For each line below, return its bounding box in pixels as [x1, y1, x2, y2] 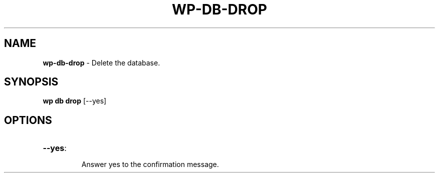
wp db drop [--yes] [43, 96, 107, 105]
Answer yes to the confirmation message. [81, 160, 219, 169]
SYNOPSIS [4, 75, 59, 88]
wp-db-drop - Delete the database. [43, 58, 160, 67]
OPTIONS [4, 113, 52, 126]
